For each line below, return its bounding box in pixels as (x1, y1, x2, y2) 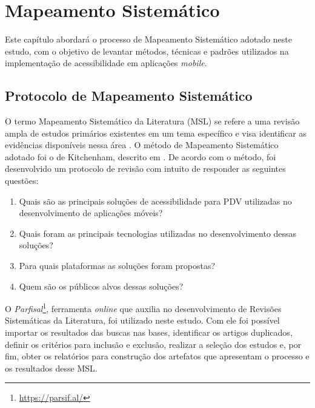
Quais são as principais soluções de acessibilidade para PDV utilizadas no (19, 194, 292, 207)
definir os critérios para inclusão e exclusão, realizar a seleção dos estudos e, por (5, 338, 302, 350)
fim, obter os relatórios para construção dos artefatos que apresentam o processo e (5, 350, 310, 362)
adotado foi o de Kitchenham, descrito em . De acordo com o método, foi (5, 150, 276, 163)
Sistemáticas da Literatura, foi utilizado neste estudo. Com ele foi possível (5, 314, 280, 327)
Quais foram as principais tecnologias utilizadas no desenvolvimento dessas (19, 226, 297, 239)
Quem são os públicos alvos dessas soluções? (19, 279, 184, 292)
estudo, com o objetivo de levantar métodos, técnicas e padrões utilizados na (5, 44, 289, 57)
